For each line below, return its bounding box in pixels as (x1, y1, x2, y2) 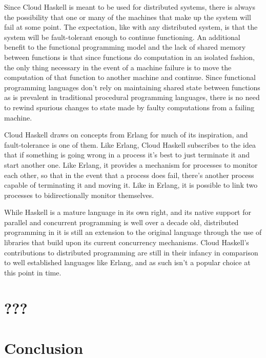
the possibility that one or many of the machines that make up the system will (4, 11, 251, 22)
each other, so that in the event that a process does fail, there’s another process (4, 169, 254, 180)
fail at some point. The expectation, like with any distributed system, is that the (4, 22, 258, 32)
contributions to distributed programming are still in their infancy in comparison (4, 247, 258, 257)
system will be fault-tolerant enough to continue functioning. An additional (4, 31, 240, 42)
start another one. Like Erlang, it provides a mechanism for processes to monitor (4, 159, 258, 170)
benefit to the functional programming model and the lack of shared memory (4, 42, 246, 52)
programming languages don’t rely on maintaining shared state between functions (4, 82, 260, 92)
